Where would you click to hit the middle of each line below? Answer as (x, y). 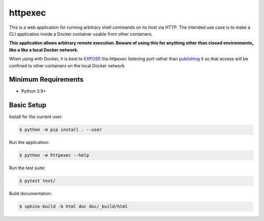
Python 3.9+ (34, 91)
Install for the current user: (36, 117)
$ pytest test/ (37, 181)
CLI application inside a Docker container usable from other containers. (81, 34)
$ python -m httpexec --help (54, 155)
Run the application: (29, 142)
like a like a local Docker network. (44, 50)
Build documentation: (31, 194)
